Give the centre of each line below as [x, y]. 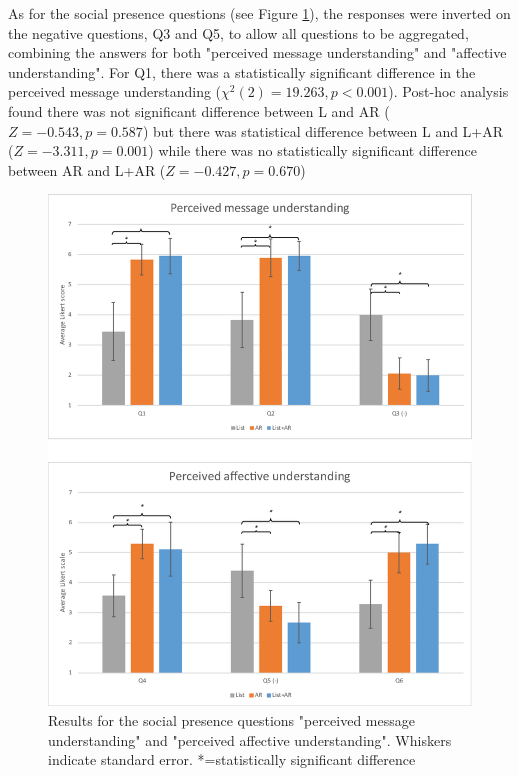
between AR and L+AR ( [87, 169]
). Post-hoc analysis [448, 91]
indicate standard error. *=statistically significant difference [232, 759]
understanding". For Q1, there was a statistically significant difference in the [242, 71]
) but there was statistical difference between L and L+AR [323, 130]
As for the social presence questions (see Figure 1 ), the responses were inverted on [259, 13]
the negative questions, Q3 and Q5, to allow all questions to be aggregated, [238, 32]
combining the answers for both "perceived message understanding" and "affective [257, 52]
